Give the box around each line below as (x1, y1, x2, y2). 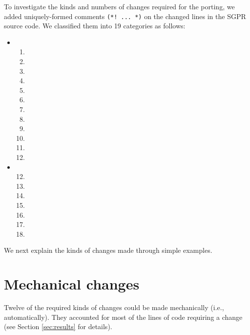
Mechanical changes (4, 274, 140, 294)
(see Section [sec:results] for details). (4, 321, 112, 332)
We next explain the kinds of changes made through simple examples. (4, 245, 212, 255)
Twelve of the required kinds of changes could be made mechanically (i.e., (4, 302, 224, 313)
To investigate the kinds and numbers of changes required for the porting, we (4, 1, 235, 11)
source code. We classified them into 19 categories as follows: (4, 21, 186, 31)
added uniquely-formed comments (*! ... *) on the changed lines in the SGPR (4, 11, 246, 21)
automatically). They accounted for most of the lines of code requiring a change (4, 312, 243, 322)
